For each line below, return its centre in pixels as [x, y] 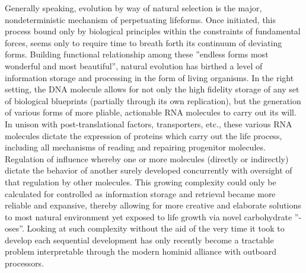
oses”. [15, 228]
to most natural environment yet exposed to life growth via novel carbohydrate [149, 216]
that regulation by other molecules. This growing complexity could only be [141, 182]
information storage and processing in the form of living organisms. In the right [149, 77]
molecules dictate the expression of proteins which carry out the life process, [144, 135]
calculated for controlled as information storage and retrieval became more [140, 193]
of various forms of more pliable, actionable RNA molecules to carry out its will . [151, 112]
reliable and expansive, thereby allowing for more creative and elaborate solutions [153, 205]
